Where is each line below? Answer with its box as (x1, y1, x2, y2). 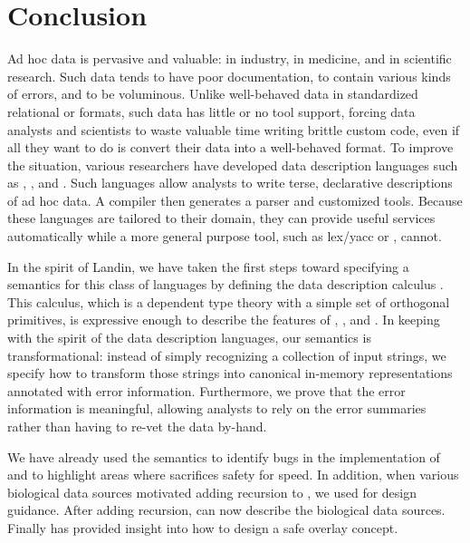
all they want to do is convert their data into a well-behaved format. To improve (7, 138, 454, 157)
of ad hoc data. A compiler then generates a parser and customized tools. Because (7, 190, 463, 209)
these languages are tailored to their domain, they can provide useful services (7, 208, 436, 228)
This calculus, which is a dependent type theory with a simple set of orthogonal (7, 292, 450, 311)
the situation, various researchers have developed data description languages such (7, 155, 458, 174)
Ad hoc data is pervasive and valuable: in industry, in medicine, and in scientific (7, 49, 452, 68)
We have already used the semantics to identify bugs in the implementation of (7, 447, 440, 466)
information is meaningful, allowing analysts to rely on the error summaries (7, 399, 427, 418)
